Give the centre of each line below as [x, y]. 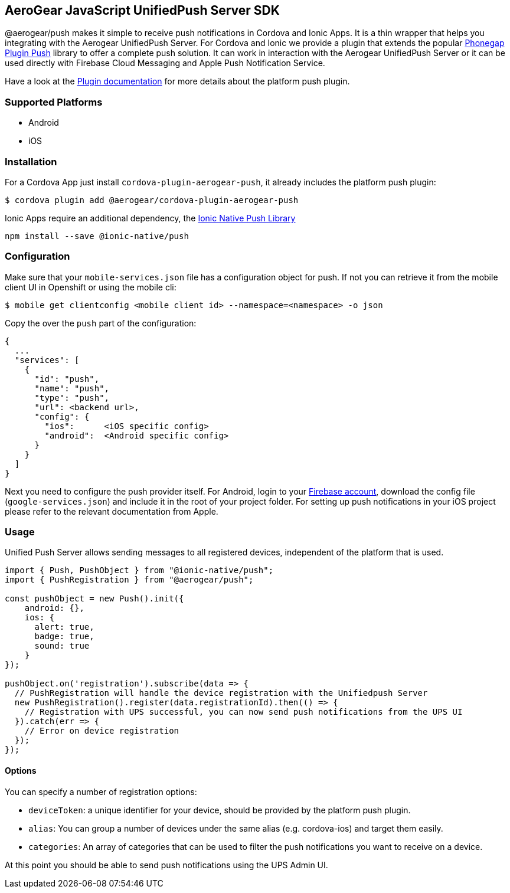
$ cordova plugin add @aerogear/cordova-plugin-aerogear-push [152, 200]
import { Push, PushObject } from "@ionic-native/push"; [139, 570]
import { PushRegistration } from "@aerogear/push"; [129, 580]
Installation [31, 161]
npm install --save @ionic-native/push [97, 236]
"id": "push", [67, 379]
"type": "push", [72, 398]
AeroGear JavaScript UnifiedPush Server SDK [142, 10]
